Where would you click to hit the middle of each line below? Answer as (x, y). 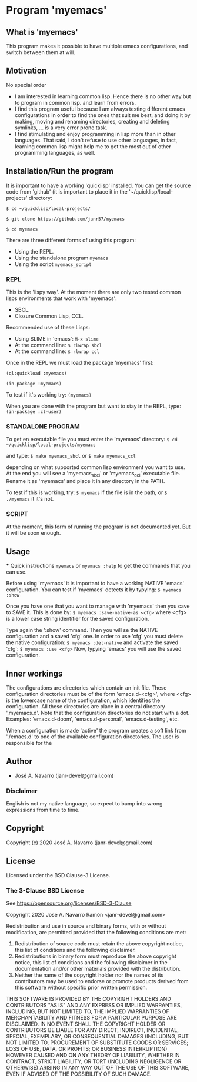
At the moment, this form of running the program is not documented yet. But (98, 527)
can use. (17, 572)
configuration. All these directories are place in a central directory (86, 706)
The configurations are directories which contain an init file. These (86, 688)
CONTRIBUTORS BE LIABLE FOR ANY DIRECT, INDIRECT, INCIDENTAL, (93, 1030)
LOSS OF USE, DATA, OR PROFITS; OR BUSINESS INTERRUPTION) (87, 1048)
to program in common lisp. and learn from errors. (75, 102)
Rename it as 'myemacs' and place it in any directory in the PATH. (86, 481)
